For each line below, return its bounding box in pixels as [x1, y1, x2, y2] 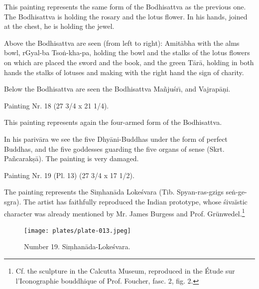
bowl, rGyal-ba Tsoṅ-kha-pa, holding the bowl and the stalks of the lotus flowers [4, 47, 250, 58]
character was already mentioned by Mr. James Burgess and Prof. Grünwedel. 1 [4, 206, 245, 218]
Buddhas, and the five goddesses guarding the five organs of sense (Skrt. [4, 143, 225, 154]
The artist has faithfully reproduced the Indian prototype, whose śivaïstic [23, 196, 248, 206]
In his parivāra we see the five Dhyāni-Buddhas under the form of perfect [4, 133, 228, 144]
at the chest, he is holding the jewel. [4, 21, 115, 31]
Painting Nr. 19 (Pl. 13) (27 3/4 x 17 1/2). [4, 170, 134, 180]
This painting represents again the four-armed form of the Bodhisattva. [4, 117, 222, 127]
